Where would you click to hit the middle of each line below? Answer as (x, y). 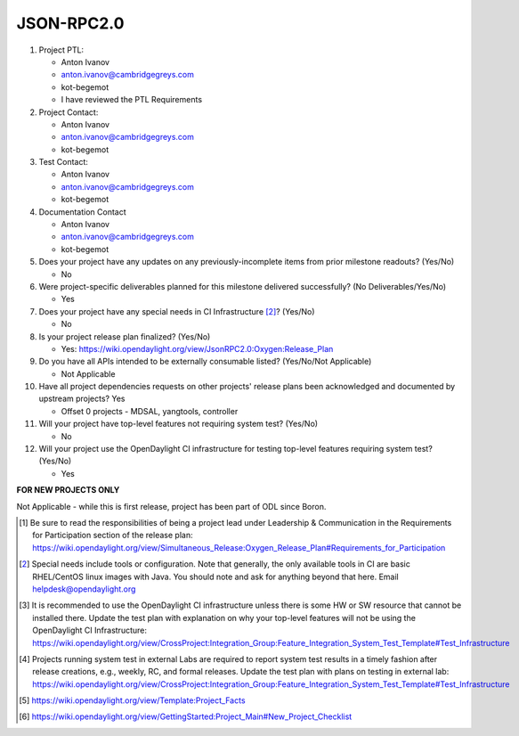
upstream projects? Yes (82, 399)
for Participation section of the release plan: (113, 536)
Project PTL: (61, 50)
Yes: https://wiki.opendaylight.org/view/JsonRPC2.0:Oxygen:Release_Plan (197, 348)
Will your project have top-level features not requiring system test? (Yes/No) (178, 424)
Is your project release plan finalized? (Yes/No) (125, 336)
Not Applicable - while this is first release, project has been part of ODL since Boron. (171, 506)
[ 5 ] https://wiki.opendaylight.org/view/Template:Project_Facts (132, 700)
